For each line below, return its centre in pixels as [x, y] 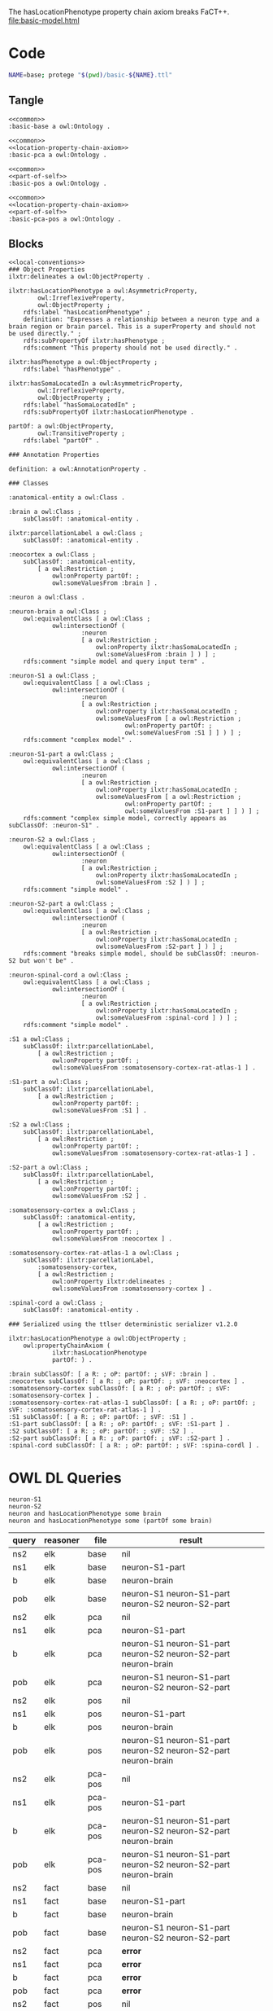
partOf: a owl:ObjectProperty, [61, 427]
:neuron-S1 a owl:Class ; [52, 676]
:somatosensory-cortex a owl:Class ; [72, 1210]
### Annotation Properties [54, 455]
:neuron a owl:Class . [47, 598]
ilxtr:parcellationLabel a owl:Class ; [76, 533]
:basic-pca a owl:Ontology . [58, 155]
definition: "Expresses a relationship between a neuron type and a [141, 320]
